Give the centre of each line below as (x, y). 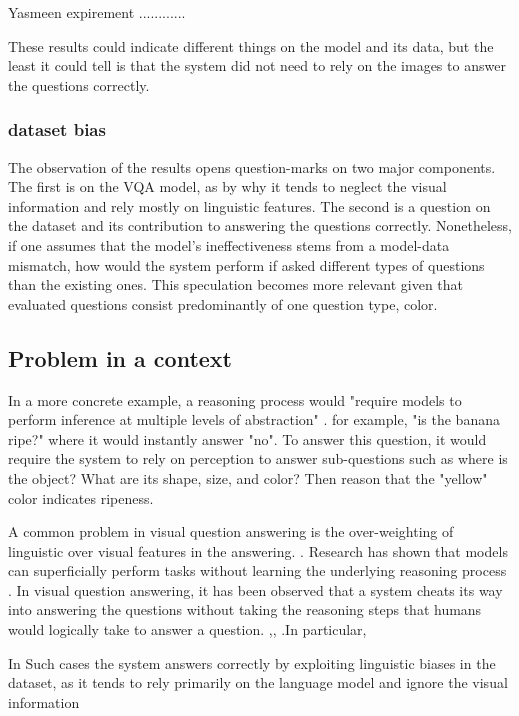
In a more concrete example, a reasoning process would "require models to (235, 399)
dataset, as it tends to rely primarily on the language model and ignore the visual (258, 682)
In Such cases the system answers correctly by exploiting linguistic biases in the (252, 662)
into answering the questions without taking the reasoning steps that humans (245, 609)
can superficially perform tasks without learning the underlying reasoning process (257, 570)
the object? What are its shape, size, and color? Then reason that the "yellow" (248, 477)
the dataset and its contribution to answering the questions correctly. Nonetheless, (260, 225)
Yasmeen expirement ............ (97, 12)
